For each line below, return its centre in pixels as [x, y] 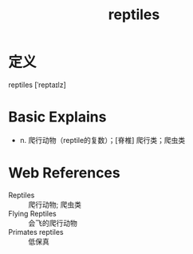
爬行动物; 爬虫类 [55, 204]
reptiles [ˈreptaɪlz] [37, 85]
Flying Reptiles [33, 213]
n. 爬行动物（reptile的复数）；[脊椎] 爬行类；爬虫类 [102, 140]
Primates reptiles [36, 232]
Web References [65, 173]
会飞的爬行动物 [53, 223]
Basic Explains [57, 117]
